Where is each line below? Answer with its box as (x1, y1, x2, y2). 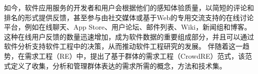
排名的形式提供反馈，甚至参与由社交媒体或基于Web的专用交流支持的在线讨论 (4, 12, 254, 22)
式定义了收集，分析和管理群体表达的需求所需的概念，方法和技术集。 (4, 60, 226, 71)
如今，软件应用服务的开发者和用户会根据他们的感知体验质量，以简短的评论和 (4, 2, 254, 12)
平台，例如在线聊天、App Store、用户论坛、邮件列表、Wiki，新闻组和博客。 (4, 22, 252, 32)
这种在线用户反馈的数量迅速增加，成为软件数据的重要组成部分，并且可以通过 (4, 31, 254, 41)
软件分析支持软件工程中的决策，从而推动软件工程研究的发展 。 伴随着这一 (4, 41, 243, 51)
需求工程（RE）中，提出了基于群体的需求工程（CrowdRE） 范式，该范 (24, 50, 252, 61)
